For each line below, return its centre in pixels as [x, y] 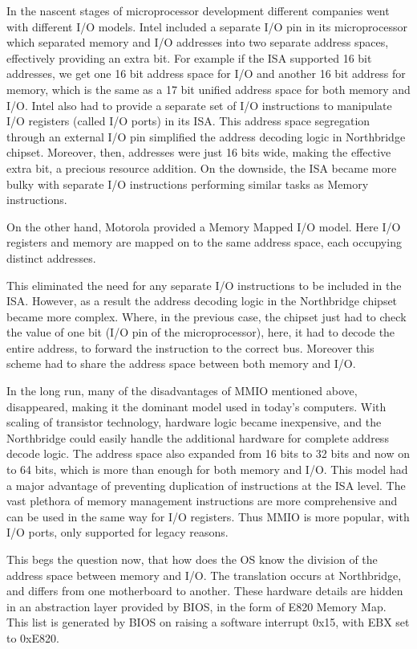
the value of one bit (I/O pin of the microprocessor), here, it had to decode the [201, 332]
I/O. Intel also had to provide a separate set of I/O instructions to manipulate [199, 105]
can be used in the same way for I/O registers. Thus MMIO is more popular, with [208, 516]
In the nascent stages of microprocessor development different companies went [198, 10]
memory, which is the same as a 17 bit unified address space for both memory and [208, 89]
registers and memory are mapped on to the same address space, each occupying [204, 242]
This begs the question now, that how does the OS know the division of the [192, 559]
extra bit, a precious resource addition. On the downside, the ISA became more [202, 167]
